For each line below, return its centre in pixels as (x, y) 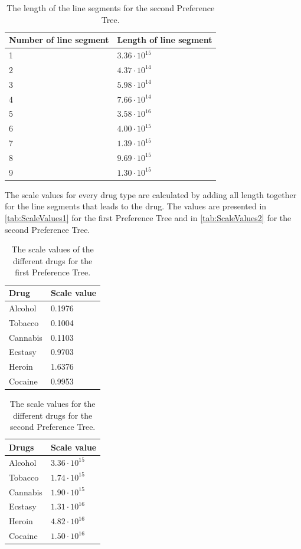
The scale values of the (53, 249)
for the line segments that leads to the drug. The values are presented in (136, 206)
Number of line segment (59, 40)
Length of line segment (165, 40)
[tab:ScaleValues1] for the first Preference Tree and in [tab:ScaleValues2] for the (148, 218)
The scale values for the (53, 404)
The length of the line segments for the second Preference (111, 8)
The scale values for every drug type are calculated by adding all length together (151, 194)
